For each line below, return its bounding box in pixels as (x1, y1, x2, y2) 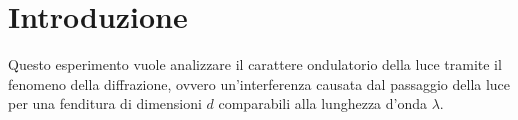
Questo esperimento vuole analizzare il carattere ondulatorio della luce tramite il (8, 54, 502, 75)
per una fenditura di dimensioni (8, 93, 202, 114)
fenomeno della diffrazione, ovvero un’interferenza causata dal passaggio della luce (8, 73, 511, 94)
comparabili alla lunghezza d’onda (218, 93, 428, 114)
